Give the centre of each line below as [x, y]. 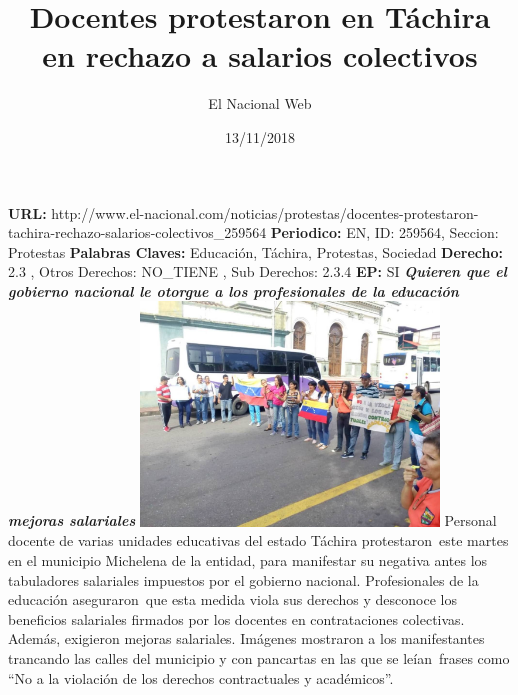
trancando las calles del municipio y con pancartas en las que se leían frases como [259, 657]
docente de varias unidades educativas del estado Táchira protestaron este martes [258, 540]
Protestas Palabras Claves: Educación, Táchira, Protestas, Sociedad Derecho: [256, 251]
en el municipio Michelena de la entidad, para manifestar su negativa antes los [248, 559]
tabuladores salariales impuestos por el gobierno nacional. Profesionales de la [243, 579]
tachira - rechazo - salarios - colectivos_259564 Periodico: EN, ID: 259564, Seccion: [253, 232]
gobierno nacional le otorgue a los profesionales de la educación [233, 290]
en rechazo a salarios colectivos [260, 55]
